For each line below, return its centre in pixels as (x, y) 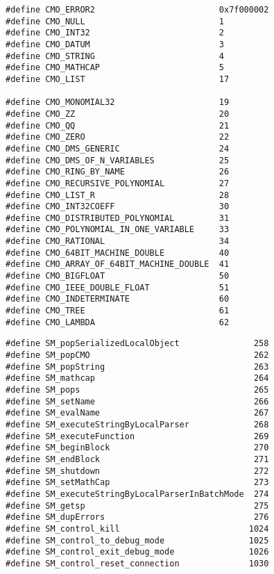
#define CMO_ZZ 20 (118, 114)
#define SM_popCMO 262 (137, 355)
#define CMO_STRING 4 (115, 56)
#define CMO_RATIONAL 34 (118, 241)
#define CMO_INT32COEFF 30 (118, 207)
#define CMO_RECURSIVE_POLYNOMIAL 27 (118, 183)
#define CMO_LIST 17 (118, 79)
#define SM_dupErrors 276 (137, 517)
